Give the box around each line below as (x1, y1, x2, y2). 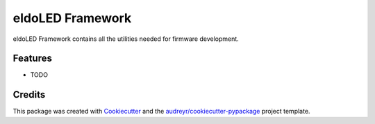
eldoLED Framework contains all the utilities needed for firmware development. (12, 35, 239, 43)
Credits (12, 89, 46, 100)
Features (12, 53, 52, 64)
